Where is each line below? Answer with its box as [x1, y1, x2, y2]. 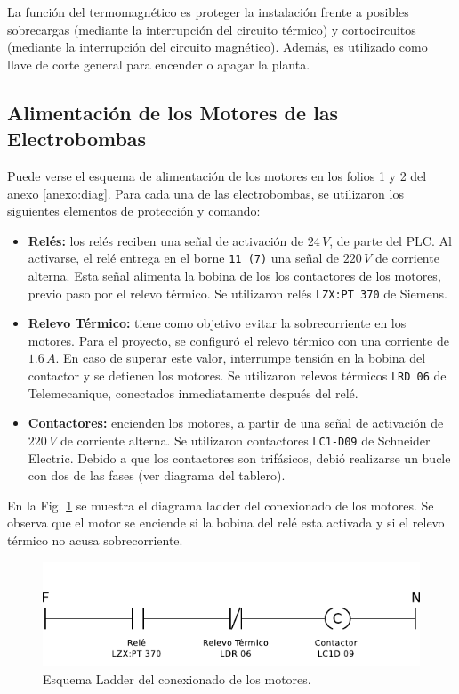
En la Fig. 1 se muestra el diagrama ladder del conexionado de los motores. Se [7, 495, 434, 514]
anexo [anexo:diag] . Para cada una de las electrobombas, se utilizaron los [7, 184, 404, 202]
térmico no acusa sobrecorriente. [7, 530, 183, 549]
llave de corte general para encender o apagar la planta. [7, 54, 310, 73]
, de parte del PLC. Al [329, 231, 452, 249]
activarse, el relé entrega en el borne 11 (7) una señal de [28, 249, 340, 267]
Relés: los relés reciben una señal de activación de [28, 231, 303, 249]
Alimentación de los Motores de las [7, 98, 339, 126]
